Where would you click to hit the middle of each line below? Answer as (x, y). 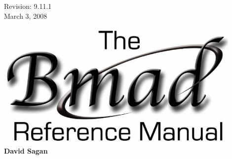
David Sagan (26, 150)
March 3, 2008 (26, 16)
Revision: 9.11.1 (28, 6)
